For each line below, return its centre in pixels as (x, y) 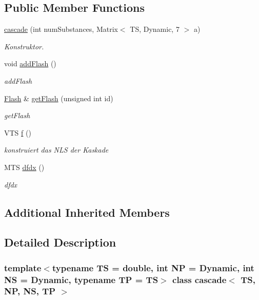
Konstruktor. (24, 46)
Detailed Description (60, 242)
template (23, 267)
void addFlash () (30, 63)
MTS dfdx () (24, 167)
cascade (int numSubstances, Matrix (61, 29)
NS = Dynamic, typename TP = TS (81, 279)
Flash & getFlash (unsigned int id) (59, 98)
